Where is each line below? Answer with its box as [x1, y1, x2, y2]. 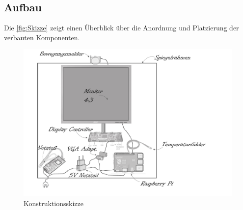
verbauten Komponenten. [4, 32, 80, 42]
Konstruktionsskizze [24, 198, 83, 208]
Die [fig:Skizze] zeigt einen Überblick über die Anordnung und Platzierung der [4, 23, 239, 33]
